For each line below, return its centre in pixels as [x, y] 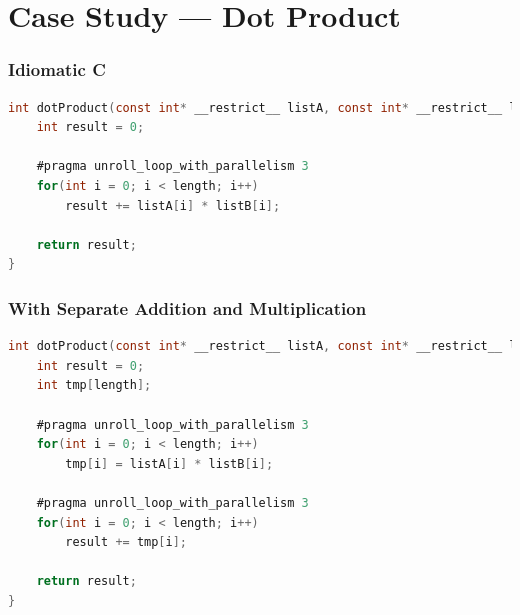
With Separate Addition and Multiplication [187, 307]
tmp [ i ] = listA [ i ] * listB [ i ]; [169, 463]
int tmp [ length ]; [94, 385]
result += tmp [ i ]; [126, 542]
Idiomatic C [57, 69]
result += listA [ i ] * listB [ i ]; [173, 205]
